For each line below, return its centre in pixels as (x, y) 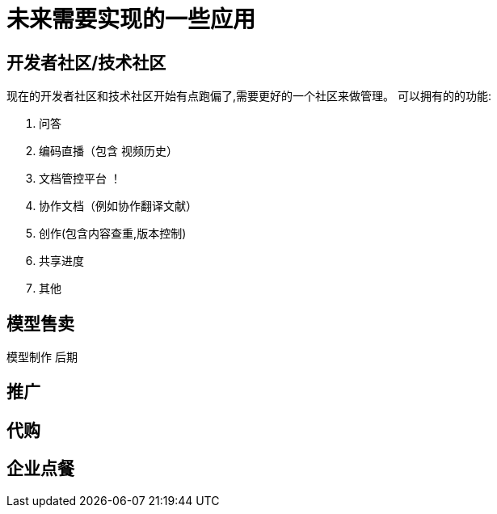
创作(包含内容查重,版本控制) (113, 234)
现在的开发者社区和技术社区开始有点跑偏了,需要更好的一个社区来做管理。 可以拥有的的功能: (249, 96)
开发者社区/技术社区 (86, 62)
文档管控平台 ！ (80, 179)
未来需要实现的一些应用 (131, 19)
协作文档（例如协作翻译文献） (118, 206)
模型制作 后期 (42, 357)
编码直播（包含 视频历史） (108, 151)
